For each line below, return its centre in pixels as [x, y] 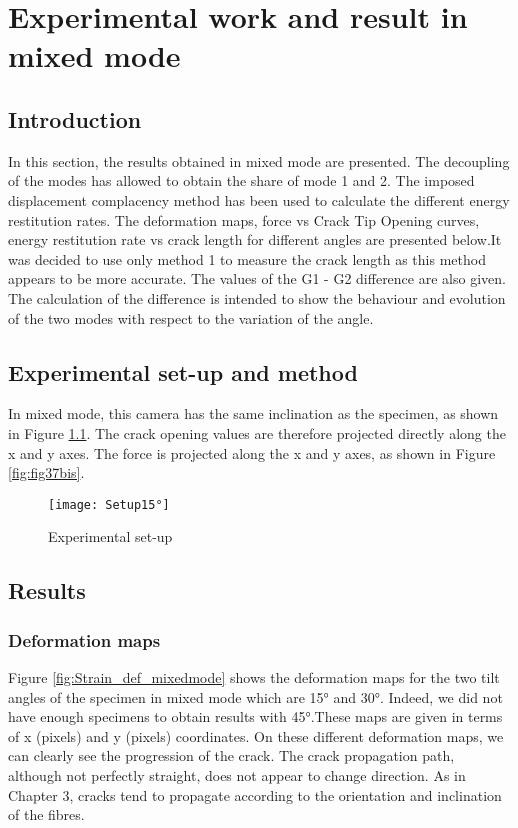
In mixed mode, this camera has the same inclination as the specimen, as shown [253, 413]
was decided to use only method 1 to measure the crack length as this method [247, 258]
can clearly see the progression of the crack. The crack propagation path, [231, 755]
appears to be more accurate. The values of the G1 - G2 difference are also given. [257, 278]
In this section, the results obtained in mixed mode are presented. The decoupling [259, 160]
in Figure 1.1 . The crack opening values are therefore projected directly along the [257, 432]
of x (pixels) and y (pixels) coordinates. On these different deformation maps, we [256, 735]
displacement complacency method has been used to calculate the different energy [259, 199]
